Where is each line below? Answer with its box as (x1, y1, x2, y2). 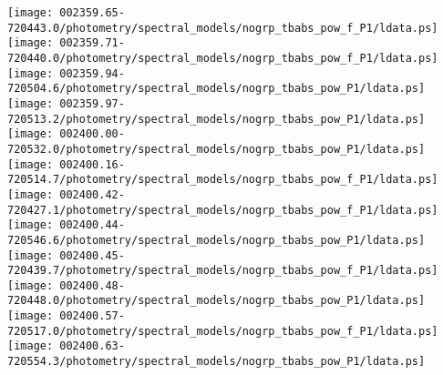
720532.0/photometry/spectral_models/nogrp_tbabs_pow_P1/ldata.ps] (7, 142, 426, 156)
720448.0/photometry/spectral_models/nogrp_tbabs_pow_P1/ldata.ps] (7, 294, 426, 308)
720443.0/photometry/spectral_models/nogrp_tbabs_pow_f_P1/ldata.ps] (7, 21, 438, 35)
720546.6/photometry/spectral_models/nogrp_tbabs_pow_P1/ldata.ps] (7, 233, 426, 247)
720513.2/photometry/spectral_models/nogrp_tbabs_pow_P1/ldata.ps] (7, 112, 426, 126)
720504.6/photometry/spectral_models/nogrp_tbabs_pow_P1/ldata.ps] (7, 82, 426, 96)
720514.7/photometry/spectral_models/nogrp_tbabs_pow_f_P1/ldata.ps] (7, 173, 438, 187)
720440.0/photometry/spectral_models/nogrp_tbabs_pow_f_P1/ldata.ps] (7, 51, 438, 65)
